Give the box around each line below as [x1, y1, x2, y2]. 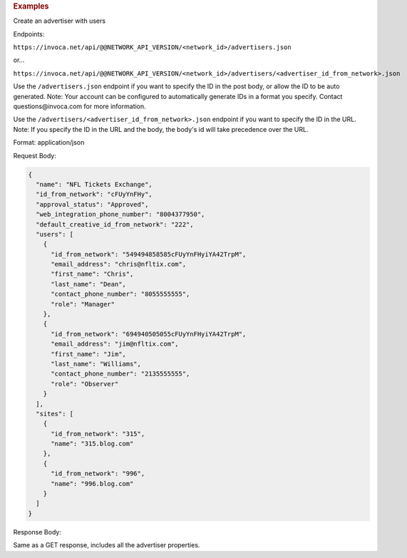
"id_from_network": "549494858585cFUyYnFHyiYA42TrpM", [51, 250, 247, 258]
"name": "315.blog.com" [51, 440, 134, 448]
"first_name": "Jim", [51, 350, 126, 358]
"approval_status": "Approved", [36, 200, 149, 208]
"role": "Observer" [51, 380, 119, 388]
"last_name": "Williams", [51, 360, 142, 368]
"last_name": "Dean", [51, 280, 126, 288]
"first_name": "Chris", [51, 270, 134, 278]
